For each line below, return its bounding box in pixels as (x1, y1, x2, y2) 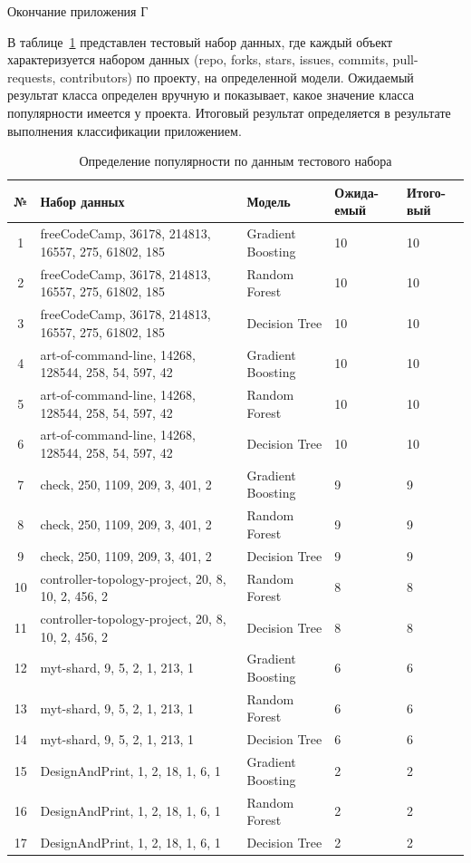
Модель (246, 191, 291, 210)
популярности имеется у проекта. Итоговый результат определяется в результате (7, 102, 451, 121)
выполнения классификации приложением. (7, 121, 242, 140)
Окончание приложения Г (7, 2, 149, 20)
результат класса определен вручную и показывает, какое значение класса (7, 85, 414, 104)
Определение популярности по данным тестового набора (79, 151, 392, 170)
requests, (7, 67, 56, 86)
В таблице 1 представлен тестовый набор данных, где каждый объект (7, 32, 393, 51)
